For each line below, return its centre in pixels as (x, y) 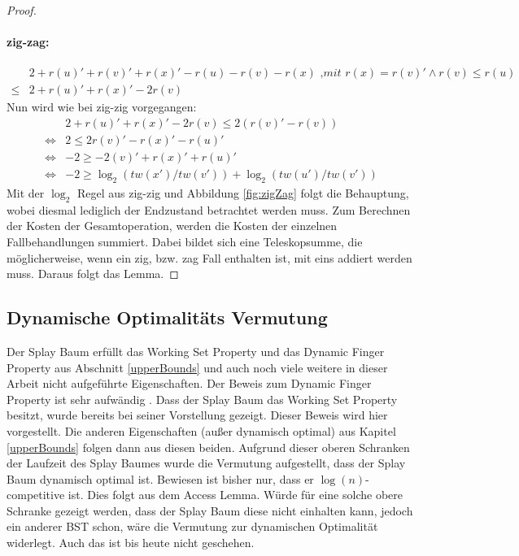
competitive (36, 495)
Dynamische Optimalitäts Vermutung (167, 317)
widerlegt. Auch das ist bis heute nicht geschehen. (131, 543)
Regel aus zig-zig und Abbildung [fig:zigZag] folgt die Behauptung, (243, 192)
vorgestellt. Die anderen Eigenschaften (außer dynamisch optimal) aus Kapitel (201, 430)
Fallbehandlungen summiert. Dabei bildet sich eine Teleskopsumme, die (185, 241)
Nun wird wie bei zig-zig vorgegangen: (102, 107)
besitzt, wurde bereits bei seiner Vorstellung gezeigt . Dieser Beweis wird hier (197, 415)
